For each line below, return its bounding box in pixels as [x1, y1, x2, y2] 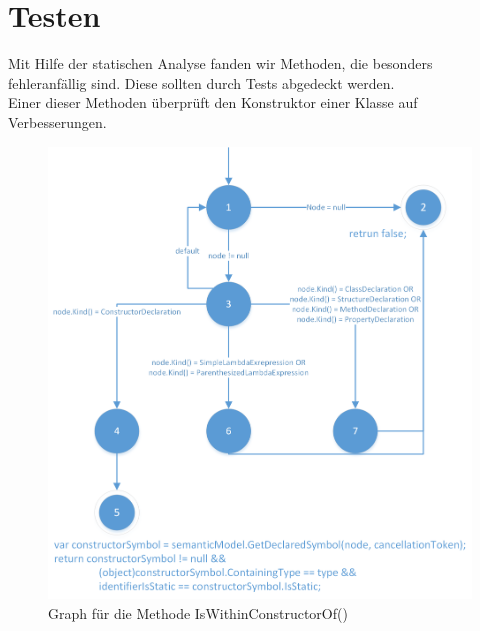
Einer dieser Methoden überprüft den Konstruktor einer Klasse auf [8, 92, 418, 113]
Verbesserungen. [8, 111, 107, 132]
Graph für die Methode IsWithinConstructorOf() [48, 602, 348, 623]
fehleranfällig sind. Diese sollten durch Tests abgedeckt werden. [8, 72, 395, 93]
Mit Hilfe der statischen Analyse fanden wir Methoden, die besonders [8, 53, 433, 74]
